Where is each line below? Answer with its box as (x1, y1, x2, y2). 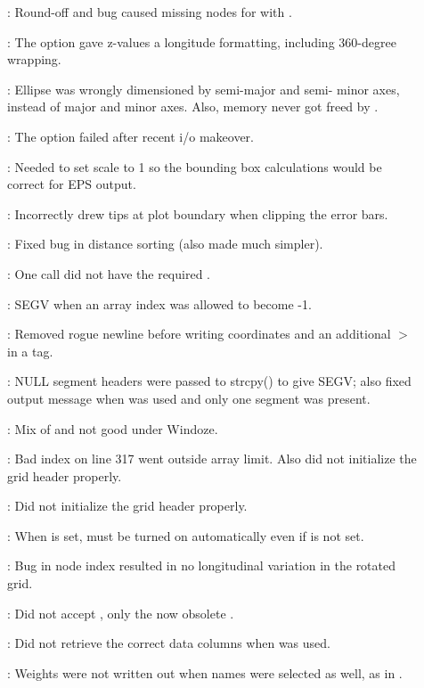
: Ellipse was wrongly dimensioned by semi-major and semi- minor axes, (7, 79, 400, 98)
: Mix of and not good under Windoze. (7, 419, 218, 438)
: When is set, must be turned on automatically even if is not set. (7, 526, 364, 545)
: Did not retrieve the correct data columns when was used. (7, 634, 330, 652)
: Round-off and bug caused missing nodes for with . (7, 3, 292, 20)
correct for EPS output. (7, 175, 136, 193)
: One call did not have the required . (7, 264, 210, 283)
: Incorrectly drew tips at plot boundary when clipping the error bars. (7, 204, 388, 223)
